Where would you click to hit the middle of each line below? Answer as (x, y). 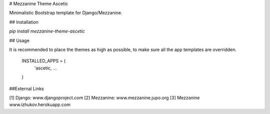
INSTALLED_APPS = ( (44, 61)
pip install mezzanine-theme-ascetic (47, 31)
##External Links (27, 88)
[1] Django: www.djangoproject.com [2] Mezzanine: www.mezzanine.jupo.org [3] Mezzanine (104, 97)
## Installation (24, 22)
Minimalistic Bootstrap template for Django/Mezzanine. (66, 13)
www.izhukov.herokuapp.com (40, 104)
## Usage (19, 40)
